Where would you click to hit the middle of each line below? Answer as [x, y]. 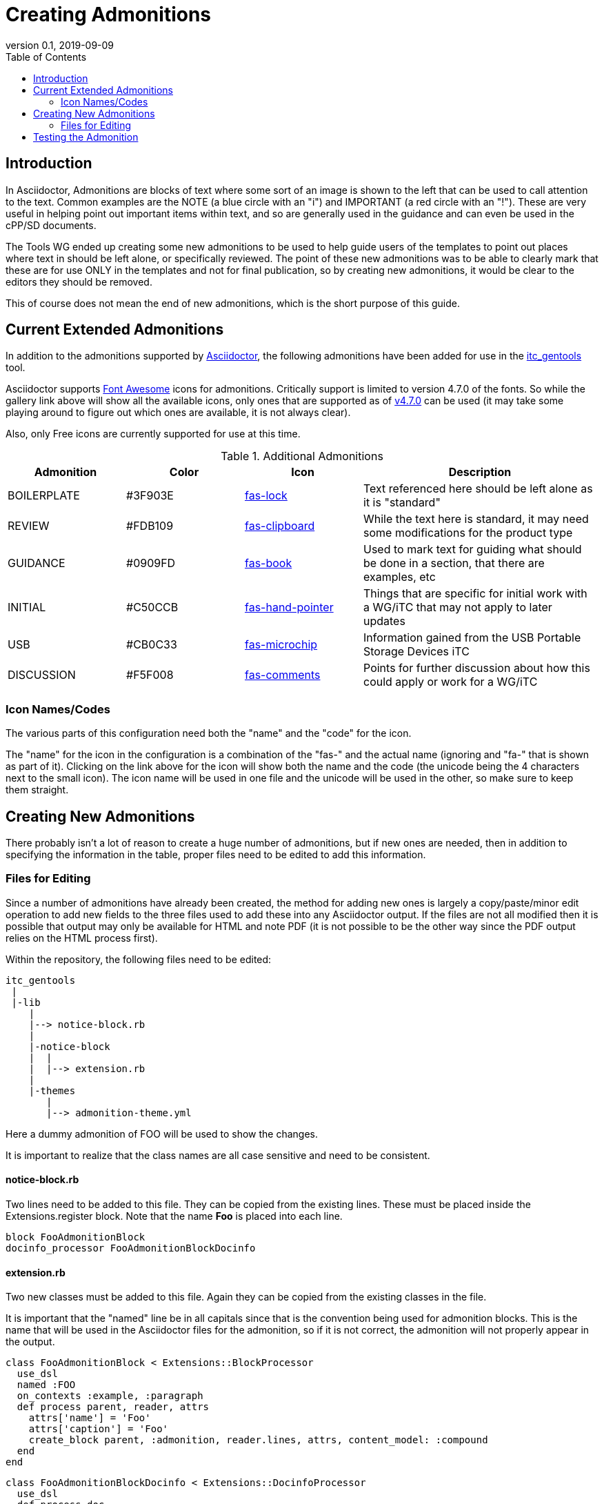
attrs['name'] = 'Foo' [90, 1418]
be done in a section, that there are [454, 563]
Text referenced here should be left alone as [478, 489]
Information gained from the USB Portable [472, 638]
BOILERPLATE [44, 496]
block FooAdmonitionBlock [75, 1237]
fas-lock [266, 496]
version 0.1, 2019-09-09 [60, 45]
